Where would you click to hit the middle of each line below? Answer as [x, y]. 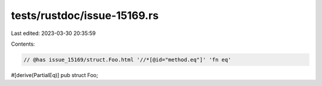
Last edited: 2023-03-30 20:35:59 [53, 33]
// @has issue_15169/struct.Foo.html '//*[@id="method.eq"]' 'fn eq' [127, 60]
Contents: [23, 44]
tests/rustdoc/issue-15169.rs [85, 15]
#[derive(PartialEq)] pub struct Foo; [55, 75]
